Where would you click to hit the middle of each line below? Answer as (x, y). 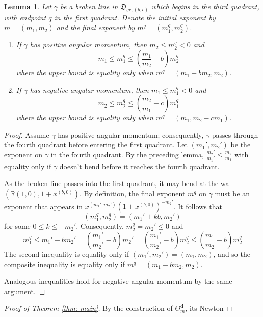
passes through (235, 134)
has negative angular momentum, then (89, 89)
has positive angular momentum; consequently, (131, 134)
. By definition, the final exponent (132, 193)
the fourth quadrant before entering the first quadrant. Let (96, 144)
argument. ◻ (25, 291)
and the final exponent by (96, 27)
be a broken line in (89, 6)
